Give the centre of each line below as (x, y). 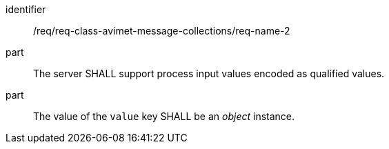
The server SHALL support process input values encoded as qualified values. (209, 73)
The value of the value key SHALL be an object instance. (164, 116)
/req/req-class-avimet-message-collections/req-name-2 (162, 31)
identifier (26, 9)
